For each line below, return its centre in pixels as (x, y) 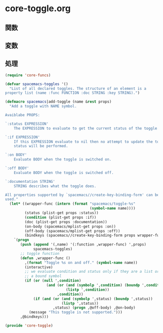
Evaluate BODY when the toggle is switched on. (63, 159)
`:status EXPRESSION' (27, 124)
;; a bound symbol (43, 276)
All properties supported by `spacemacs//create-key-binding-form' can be (82, 195)
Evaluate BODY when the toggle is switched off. (64, 173)
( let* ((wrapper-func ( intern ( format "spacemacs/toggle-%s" (73, 204)
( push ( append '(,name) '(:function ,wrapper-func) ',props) (83, 245)
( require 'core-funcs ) (28, 75)
